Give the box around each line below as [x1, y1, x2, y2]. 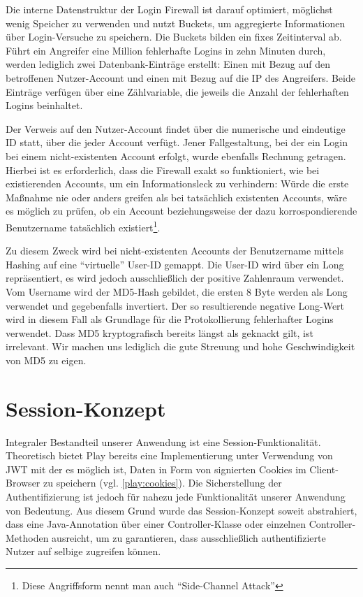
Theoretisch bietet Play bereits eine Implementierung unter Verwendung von [6, 448, 333, 463]
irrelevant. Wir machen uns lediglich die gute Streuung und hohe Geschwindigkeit [6, 339, 355, 354]
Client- [309, 461, 339, 476]
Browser [6, 475, 40, 490]
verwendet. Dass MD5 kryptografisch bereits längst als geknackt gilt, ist [6, 325, 313, 340]
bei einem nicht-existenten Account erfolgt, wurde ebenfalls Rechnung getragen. [6, 148, 346, 163]
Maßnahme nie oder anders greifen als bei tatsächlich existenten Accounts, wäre [6, 189, 347, 204]
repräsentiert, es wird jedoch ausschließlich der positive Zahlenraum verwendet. [6, 271, 344, 285]
